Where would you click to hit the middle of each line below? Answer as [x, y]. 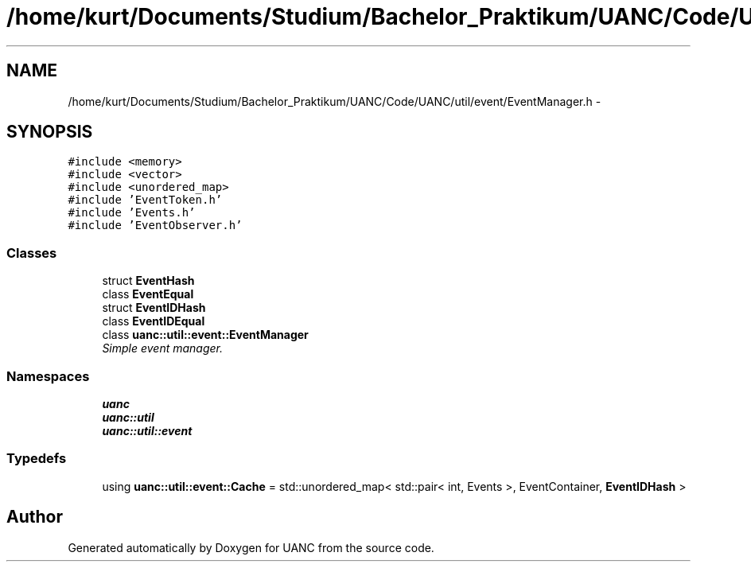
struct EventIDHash [154, 308]
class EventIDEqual [154, 321]
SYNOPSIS [50, 132]
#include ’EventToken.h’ [145, 200]
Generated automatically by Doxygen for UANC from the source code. [251, 547]
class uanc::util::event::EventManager [205, 335]
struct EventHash [148, 281]
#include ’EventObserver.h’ [155, 226]
